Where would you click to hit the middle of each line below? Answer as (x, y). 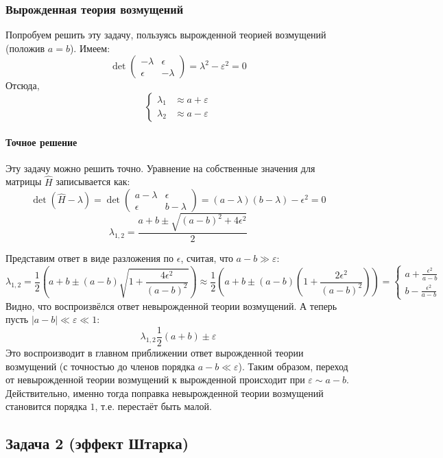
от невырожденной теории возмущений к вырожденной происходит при (155, 379)
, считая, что (207, 257)
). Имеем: (90, 48)
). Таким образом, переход (293, 366)
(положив (25, 48)
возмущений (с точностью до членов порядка (100, 366)
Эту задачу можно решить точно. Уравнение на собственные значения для (160, 168)
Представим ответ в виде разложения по (90, 257)
